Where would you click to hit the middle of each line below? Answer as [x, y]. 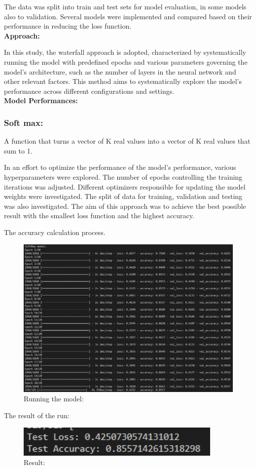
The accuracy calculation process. [55, 232]
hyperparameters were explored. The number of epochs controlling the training [123, 176]
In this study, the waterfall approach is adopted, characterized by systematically [125, 52]
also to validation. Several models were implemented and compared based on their [128, 16]
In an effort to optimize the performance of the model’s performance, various [120, 167]
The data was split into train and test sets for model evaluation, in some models [125, 6]
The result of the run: [37, 415]
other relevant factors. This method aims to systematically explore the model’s [123, 81]
